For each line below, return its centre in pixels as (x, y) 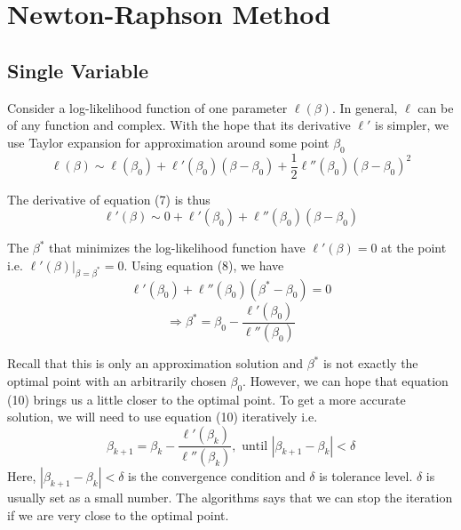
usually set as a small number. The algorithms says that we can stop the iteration (230, 497)
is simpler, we (411, 125)
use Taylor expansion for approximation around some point (168, 142)
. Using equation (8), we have (204, 265)
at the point (414, 248)
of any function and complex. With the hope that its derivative (179, 125)
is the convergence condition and (217, 475)
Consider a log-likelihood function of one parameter (147, 107)
